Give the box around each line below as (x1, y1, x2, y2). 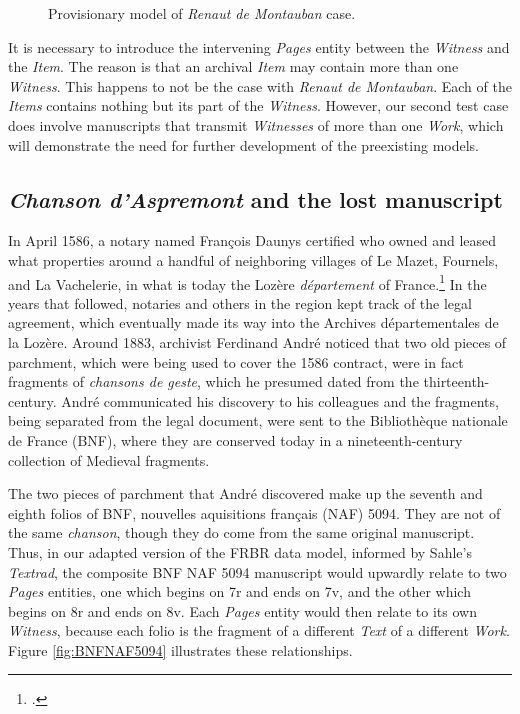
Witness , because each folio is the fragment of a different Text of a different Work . (8, 620, 510, 641)
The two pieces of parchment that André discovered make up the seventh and (8, 483, 483, 504)
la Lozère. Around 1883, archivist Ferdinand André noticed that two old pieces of (8, 331, 507, 352)
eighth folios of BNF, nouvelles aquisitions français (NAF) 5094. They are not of (8, 502, 501, 523)
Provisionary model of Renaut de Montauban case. (48, 3, 356, 23)
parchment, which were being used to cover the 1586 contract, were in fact (8, 351, 464, 372)
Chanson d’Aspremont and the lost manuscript (8, 183, 503, 214)
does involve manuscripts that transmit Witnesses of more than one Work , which (8, 114, 504, 135)
